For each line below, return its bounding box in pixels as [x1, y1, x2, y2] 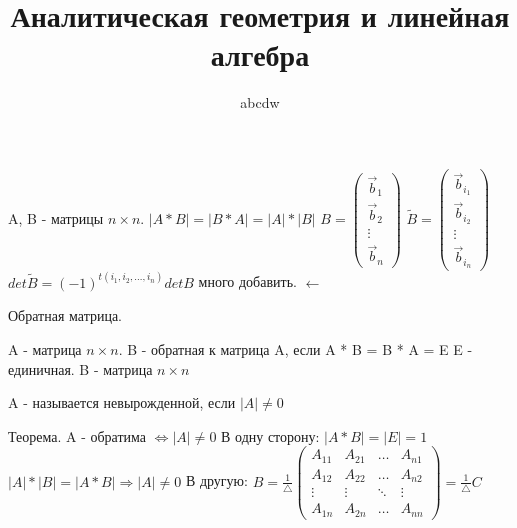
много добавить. [198, 271, 297, 292]
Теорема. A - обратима [8, 425, 147, 446]
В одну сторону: [221, 425, 320, 446]
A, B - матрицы [8, 207, 104, 228]
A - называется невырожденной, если [8, 392, 236, 413]
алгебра [210, 34, 310, 75]
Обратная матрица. [8, 305, 123, 326]
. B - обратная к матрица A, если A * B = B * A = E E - [118, 338, 473, 359]
